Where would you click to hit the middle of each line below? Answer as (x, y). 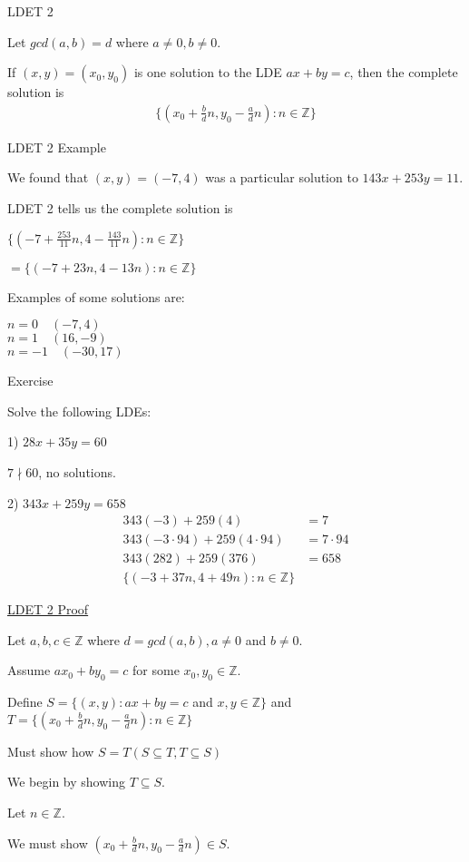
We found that (48, 177)
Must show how (51, 751)
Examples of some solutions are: (96, 296)
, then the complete (404, 72)
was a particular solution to (282, 177)
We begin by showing (66, 782)
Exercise (30, 381)
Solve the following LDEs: (79, 411)
